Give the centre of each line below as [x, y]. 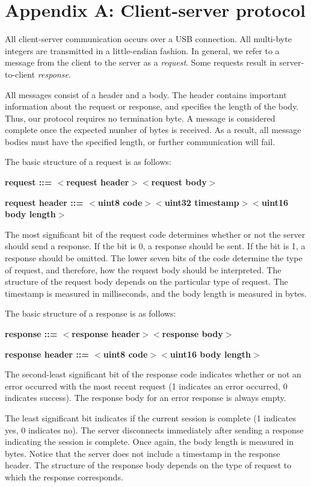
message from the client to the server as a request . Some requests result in [141, 62]
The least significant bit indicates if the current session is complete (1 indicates [151, 417]
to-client [20, 74]
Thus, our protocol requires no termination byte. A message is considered [140, 118]
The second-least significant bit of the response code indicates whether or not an [153, 374]
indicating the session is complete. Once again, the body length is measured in [149, 442]
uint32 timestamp [202, 202]
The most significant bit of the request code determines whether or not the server [155, 234]
